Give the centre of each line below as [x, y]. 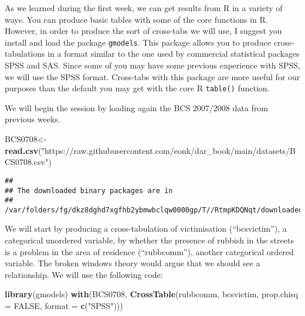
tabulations [25, 54]
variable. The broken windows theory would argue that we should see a [133, 263]
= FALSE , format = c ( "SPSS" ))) [64, 306]
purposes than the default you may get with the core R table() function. [137, 88]
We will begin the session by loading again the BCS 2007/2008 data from [136, 107]
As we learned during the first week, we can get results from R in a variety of [144, 8]
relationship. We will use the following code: [84, 274]
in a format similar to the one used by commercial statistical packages [174, 54]
